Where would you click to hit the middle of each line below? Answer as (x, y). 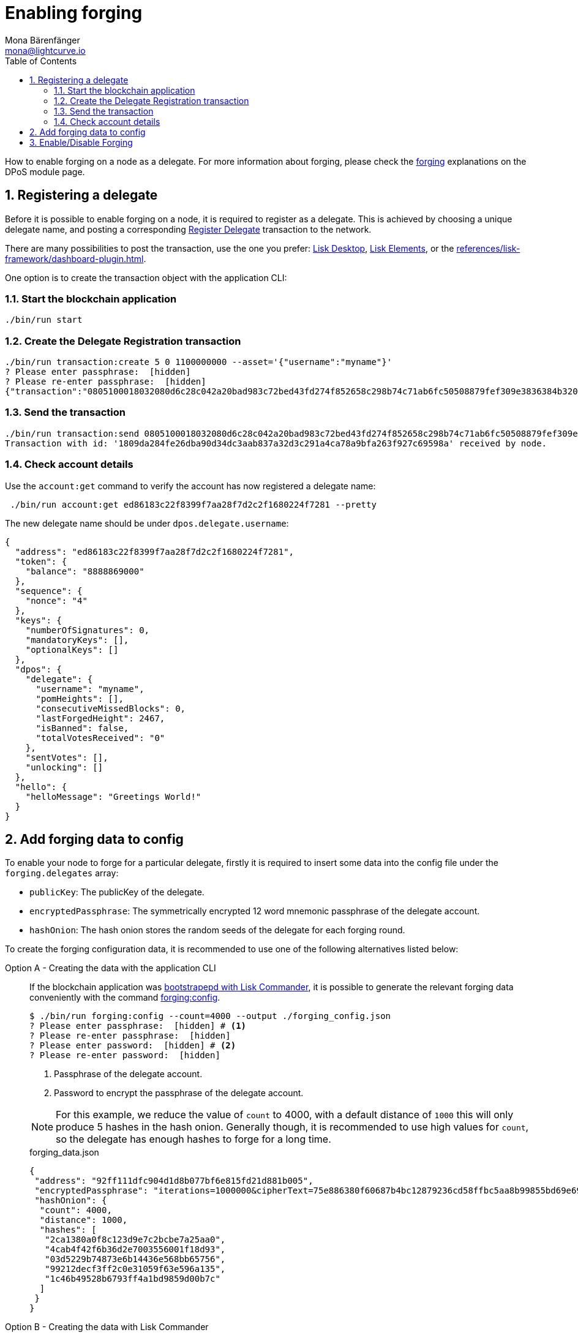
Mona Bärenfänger (43, 40)
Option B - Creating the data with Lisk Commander (107, 1327)
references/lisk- (488, 248)
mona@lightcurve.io (45, 50)
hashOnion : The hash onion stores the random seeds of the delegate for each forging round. (217, 930)
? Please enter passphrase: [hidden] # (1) (138, 1026)
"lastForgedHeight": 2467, (100, 718)
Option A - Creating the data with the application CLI (111, 968)
